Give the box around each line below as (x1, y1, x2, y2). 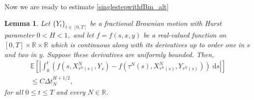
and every (56, 86, 85, 97)
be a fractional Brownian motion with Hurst (89, 18, 222, 28)
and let (73, 30, 94, 40)
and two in (4, 49, 37, 59)
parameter (4, 30, 34, 40)
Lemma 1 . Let (4, 18, 50, 28)
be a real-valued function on (143, 30, 226, 40)
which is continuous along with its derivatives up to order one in (51, 40, 245, 50)
